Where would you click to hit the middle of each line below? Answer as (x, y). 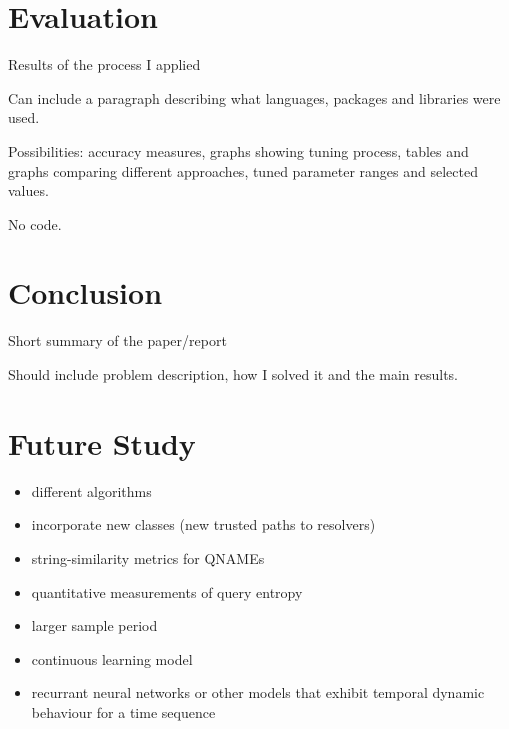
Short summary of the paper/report (117, 340)
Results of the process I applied (104, 64)
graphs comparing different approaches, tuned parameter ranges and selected (243, 170)
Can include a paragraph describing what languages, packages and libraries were (254, 97)
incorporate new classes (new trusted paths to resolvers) (203, 524)
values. (28, 190)
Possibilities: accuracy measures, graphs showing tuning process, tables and (238, 150)
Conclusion (85, 292)
